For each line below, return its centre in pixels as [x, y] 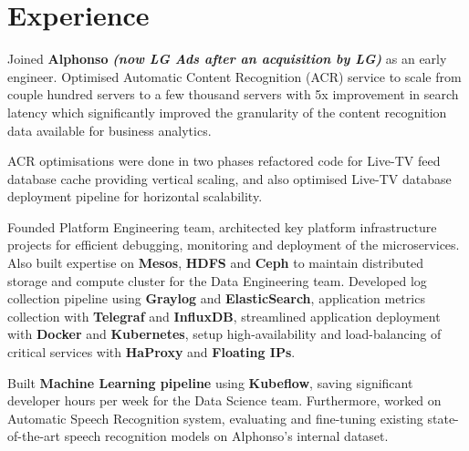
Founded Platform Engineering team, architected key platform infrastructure [222, 226]
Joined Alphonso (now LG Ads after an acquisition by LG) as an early [227, 59]
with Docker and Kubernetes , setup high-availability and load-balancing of [224, 334]
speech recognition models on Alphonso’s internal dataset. [226, 436]
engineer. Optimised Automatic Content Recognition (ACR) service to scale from [234, 76]
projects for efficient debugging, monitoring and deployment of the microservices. [234, 245]
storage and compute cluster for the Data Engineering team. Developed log [217, 280]
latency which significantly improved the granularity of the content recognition [227, 112]
